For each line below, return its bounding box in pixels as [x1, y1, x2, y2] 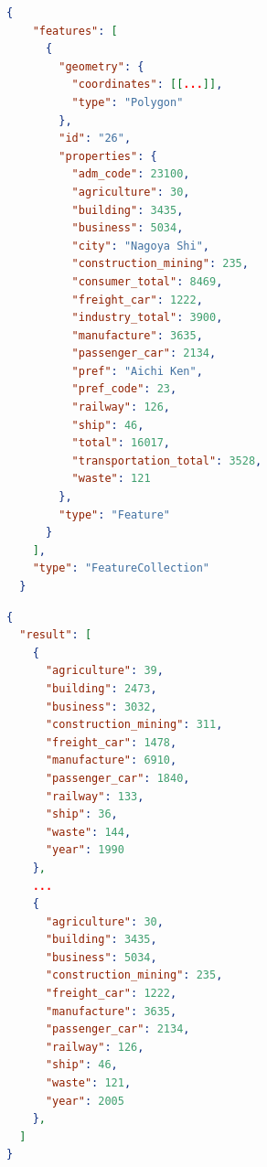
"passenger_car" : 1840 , [45, 771, 190, 785]
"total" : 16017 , [71, 436, 171, 450]
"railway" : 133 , [45, 789, 144, 803]
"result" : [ [19, 628, 92, 642]
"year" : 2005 [45, 1094, 124, 1108]
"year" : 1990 [45, 843, 124, 857]
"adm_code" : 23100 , [71, 167, 190, 181]
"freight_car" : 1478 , [45, 735, 177, 749]
